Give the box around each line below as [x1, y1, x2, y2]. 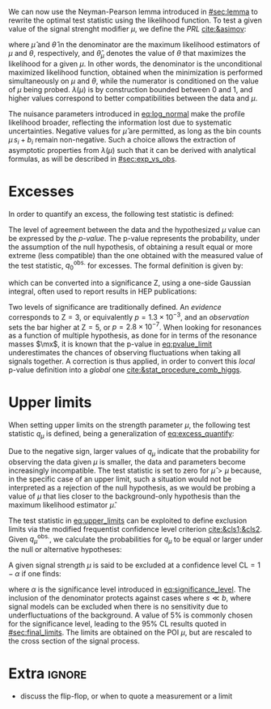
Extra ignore [8, 664, 87, 683]
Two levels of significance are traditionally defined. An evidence [8, 302, 222, 312]
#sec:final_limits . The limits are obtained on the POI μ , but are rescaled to [8, 627, 252, 638]
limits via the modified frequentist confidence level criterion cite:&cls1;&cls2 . [8, 524, 263, 533]
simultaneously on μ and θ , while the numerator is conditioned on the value [8, 76, 259, 86]
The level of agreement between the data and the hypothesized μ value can [8, 224, 260, 234]
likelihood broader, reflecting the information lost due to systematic [8, 117, 232, 127]
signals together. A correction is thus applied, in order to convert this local [8, 356, 256, 367]
